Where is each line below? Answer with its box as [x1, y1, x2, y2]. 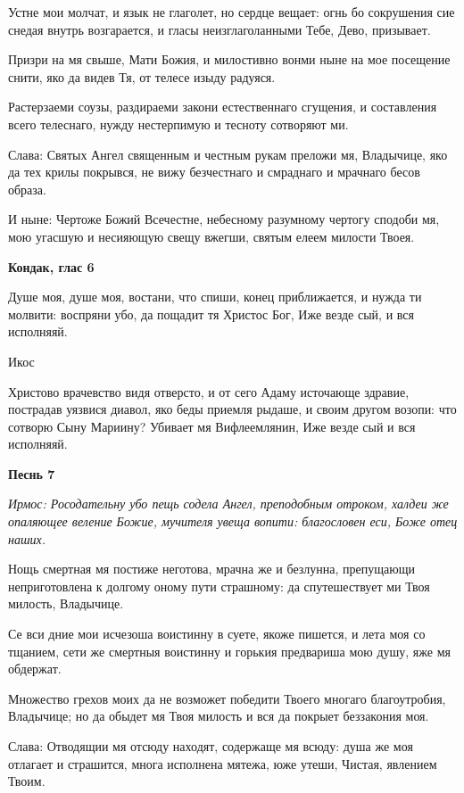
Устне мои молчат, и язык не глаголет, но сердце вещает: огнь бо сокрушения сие [8, 3, 455, 21]
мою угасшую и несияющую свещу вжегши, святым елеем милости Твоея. [8, 227, 415, 245]
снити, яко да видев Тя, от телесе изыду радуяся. [8, 67, 276, 86]
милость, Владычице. [8, 594, 124, 613]
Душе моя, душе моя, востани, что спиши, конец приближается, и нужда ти [8, 287, 422, 306]
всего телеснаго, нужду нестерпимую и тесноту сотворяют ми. [8, 114, 349, 133]
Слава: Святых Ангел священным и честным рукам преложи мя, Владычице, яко [8, 145, 448, 163]
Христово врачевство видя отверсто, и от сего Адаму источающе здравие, [8, 382, 410, 401]
